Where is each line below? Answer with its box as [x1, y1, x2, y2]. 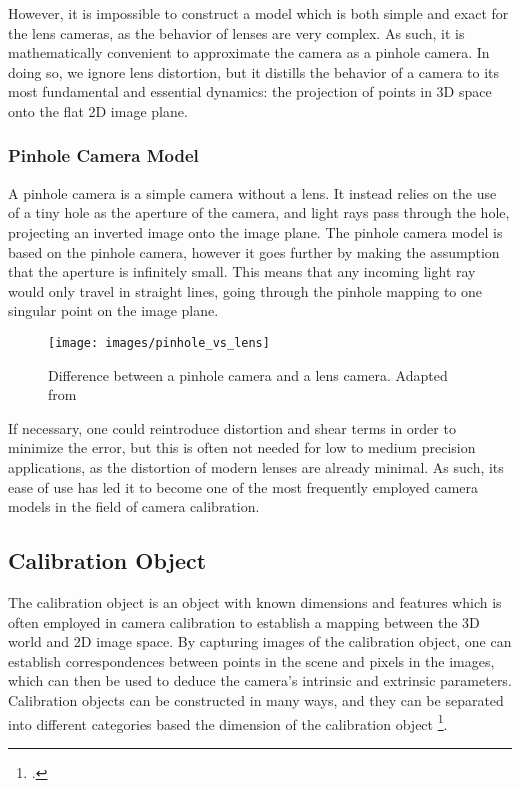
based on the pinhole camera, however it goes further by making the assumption [8, 241, 500, 262]
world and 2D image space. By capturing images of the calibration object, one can [8, 631, 512, 652]
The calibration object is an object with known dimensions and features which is [8, 591, 502, 612]
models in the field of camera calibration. [8, 496, 260, 517]
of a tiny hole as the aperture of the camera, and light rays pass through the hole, [8, 202, 510, 223]
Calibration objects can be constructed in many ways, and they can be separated [8, 689, 504, 710]
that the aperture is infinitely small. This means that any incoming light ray [8, 261, 476, 282]
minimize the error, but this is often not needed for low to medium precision [8, 437, 476, 458]
